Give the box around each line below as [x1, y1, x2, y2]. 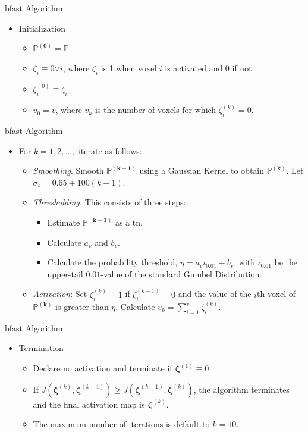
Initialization [18, 21, 65, 34]
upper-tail [47, 267, 83, 280]
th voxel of [257, 287, 296, 300]
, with [234, 256, 256, 268]
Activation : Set [33, 287, 87, 300]
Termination [18, 342, 64, 354]
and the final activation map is [33, 397, 145, 410]
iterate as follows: [78, 144, 142, 156]
